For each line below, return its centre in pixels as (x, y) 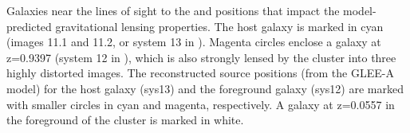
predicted (29, 26)
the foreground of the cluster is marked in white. (125, 120)
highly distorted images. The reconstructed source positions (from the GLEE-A (200, 73)
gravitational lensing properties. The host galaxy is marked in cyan (219, 26)
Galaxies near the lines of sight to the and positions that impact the (173, 10)
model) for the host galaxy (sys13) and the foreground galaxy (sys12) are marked (205, 88)
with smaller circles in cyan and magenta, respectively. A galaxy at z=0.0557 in (201, 104)
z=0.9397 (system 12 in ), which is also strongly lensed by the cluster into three (201, 57)
